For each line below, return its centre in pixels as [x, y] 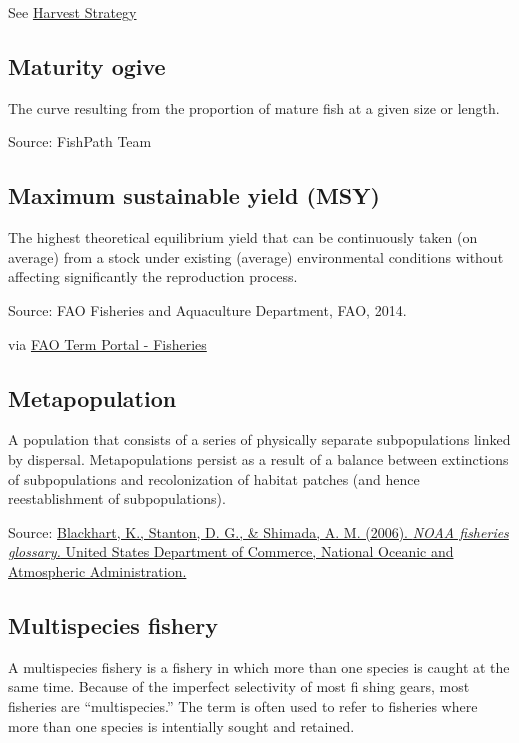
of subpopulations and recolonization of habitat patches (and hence [214, 478]
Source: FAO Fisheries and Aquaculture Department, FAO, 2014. [207, 309]
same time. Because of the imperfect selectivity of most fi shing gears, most [239, 686]
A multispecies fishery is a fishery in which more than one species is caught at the [259, 666]
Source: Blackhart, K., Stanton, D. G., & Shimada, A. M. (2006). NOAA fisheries [258, 531]
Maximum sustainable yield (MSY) [194, 195]
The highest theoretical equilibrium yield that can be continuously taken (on [243, 237]
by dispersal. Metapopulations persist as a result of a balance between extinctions [258, 458]
